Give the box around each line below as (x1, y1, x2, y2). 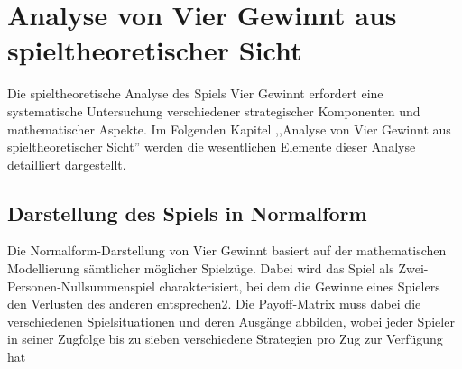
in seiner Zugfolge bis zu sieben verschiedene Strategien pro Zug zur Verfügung (7, 329, 443, 348)
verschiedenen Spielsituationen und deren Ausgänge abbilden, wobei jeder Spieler (7, 311, 455, 330)
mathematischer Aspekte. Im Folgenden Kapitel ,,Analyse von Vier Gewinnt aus (7, 119, 451, 138)
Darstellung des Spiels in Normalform (7, 198, 367, 226)
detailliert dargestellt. (7, 154, 126, 173)
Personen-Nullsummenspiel (7, 276, 155, 295)
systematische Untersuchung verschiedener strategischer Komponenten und (7, 101, 420, 120)
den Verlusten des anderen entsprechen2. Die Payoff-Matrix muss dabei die (7, 294, 421, 313)
